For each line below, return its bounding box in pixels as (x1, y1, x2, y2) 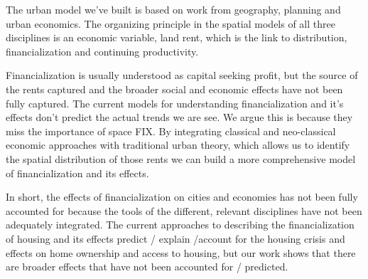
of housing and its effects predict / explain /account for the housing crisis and (6, 231, 345, 246)
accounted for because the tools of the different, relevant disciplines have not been (6, 203, 362, 218)
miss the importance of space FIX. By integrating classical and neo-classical (6, 123, 336, 138)
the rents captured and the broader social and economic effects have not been (6, 81, 343, 96)
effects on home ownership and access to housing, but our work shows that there (6, 245, 356, 260)
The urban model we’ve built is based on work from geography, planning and (6, 2, 341, 16)
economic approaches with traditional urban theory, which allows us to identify (6, 137, 350, 152)
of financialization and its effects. (6, 165, 149, 180)
